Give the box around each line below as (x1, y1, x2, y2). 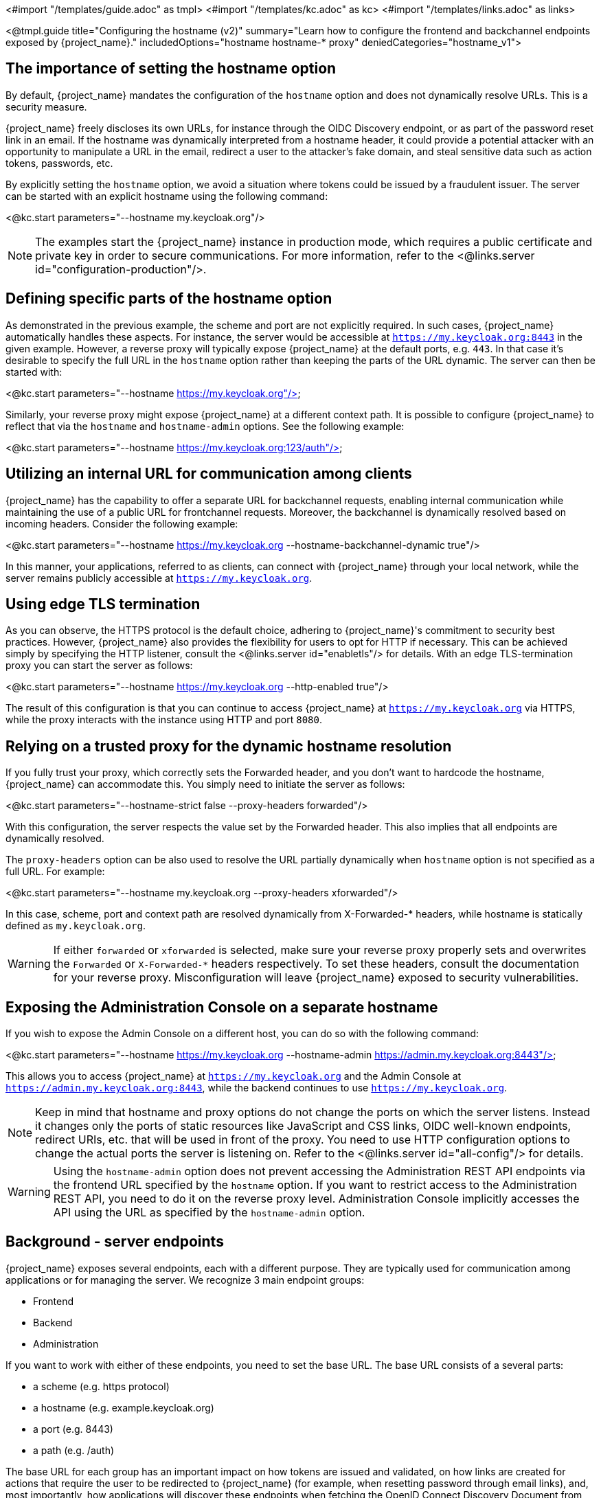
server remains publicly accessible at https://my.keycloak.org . (5, 571, 313, 584)
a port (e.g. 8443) (33, 1422, 113, 1435)
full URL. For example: (5, 865, 105, 878)
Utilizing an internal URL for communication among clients (5, 465, 412, 483)
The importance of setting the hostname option (5, 60, 337, 78)
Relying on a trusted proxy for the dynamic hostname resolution (5, 737, 452, 755)
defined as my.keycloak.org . (5, 920, 146, 932)
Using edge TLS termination (5, 595, 201, 613)
